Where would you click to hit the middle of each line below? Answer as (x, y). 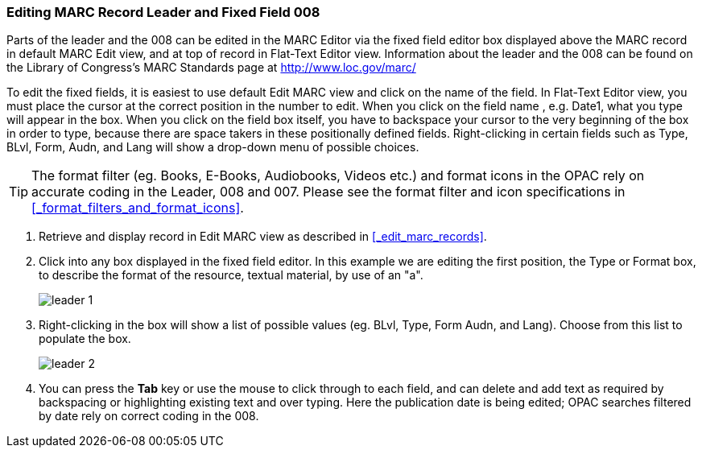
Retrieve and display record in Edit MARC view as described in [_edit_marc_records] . (263, 237)
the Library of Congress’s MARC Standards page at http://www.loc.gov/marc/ (211, 68)
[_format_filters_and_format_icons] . (138, 208)
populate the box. (85, 339)
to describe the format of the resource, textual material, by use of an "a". (231, 275)
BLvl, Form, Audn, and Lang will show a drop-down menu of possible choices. (213, 147)
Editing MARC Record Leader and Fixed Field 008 (163, 12)
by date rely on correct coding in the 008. (149, 416)
